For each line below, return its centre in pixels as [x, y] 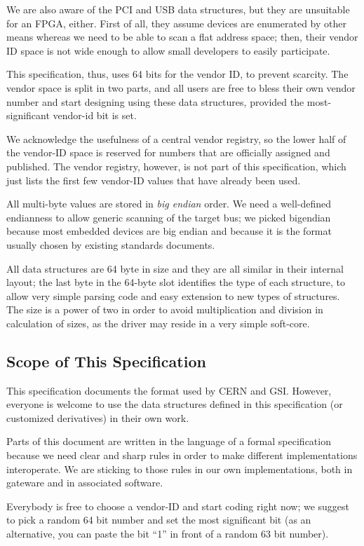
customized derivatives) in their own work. [98, 417]
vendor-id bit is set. [95, 115]
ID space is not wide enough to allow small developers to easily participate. [168, 50]
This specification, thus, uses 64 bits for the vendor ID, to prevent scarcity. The [177, 74]
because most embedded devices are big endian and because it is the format [169, 231]
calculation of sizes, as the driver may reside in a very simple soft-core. [158, 323]
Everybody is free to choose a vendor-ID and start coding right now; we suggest [178, 506]
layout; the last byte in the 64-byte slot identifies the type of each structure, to [176, 282]
